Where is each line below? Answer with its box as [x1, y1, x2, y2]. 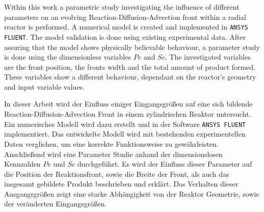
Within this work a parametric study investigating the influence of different [4, 2, 240, 12]
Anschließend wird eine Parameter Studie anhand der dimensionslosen [4, 148, 223, 159]
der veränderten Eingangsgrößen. [4, 198, 107, 209]
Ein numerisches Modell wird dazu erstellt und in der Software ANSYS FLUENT [4, 118, 246, 129]
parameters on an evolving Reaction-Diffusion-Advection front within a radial [4, 11, 246, 22]
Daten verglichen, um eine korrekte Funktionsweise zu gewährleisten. [4, 138, 219, 149]
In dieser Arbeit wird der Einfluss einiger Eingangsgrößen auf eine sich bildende [4, 98, 253, 109]
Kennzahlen [4, 158, 41, 169]
